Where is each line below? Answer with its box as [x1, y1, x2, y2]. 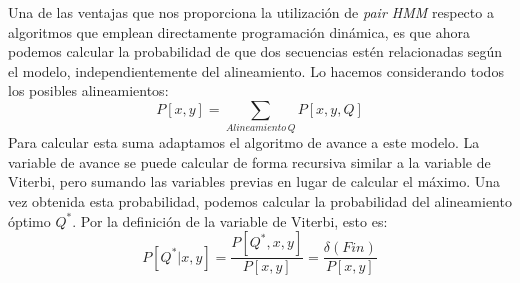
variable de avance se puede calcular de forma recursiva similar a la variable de [8, 151, 491, 172]
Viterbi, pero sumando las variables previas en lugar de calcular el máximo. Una [8, 171, 501, 192]
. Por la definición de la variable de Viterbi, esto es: [72, 210, 388, 231]
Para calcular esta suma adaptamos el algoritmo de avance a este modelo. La [8, 132, 480, 153]
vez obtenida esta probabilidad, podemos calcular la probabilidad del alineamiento [8, 191, 512, 212]
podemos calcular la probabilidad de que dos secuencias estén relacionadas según [8, 41, 503, 62]
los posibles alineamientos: [8, 80, 169, 101]
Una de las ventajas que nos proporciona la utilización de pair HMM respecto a [8, 2, 494, 22]
